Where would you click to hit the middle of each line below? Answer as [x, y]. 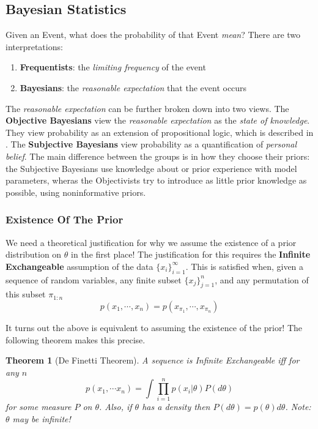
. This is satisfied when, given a [245, 266]
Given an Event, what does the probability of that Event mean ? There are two [153, 35]
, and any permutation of [262, 279]
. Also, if [116, 407]
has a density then [176, 407]
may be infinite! [42, 419]
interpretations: [34, 46]
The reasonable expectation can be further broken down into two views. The [147, 108]
